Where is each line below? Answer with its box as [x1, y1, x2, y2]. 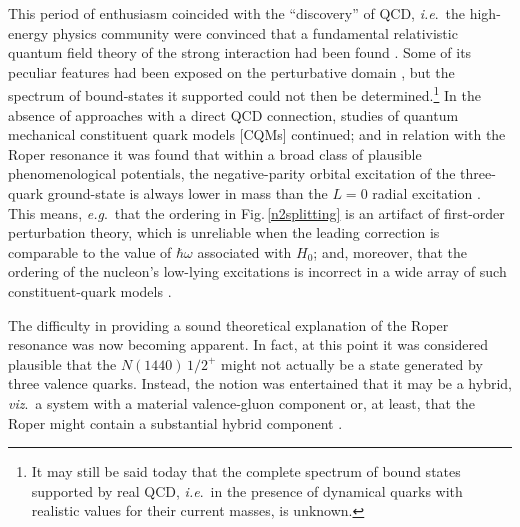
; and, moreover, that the [313, 241, 468, 262]
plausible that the [8, 353, 117, 374]
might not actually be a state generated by [220, 353, 483, 374]
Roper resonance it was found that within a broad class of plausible [8, 143, 422, 164]
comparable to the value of [8, 241, 172, 262]
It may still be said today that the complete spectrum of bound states [31, 461, 461, 482]
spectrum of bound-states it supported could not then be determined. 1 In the [8, 82, 481, 106]
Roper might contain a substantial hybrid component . [8, 412, 343, 433]
